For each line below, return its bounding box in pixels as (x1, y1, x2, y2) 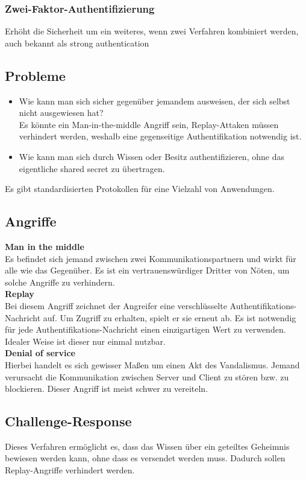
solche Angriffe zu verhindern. (5, 275, 115, 288)
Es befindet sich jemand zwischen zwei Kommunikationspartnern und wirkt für (5, 252, 296, 264)
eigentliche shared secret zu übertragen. (19, 162, 165, 174)
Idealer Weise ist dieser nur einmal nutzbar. (5, 334, 166, 347)
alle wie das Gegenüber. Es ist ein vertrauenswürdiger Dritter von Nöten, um (5, 264, 290, 277)
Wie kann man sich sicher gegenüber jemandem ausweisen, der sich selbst (19, 94, 290, 107)
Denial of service (5, 347, 75, 359)
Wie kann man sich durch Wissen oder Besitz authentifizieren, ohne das (19, 150, 284, 162)
